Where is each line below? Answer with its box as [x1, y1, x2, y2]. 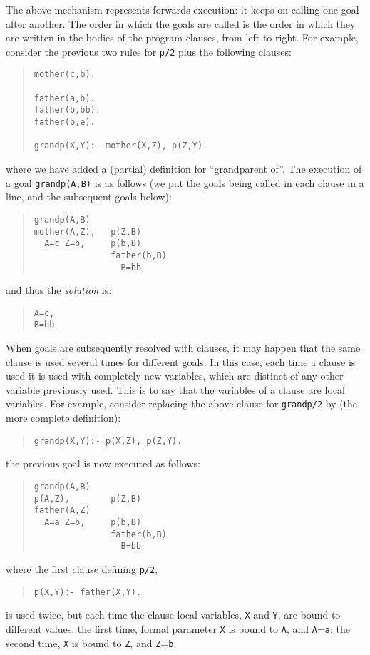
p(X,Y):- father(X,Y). [34, 587, 142, 597]
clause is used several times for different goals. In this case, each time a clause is [6, 354, 356, 369]
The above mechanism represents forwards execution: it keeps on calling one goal [6, 2, 359, 16]
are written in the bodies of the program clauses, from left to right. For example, [6, 30, 359, 45]
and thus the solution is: [6, 283, 112, 298]
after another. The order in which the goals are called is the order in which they [6, 16, 356, 31]
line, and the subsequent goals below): [6, 189, 172, 204]
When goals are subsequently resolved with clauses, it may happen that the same [6, 340, 361, 355]
